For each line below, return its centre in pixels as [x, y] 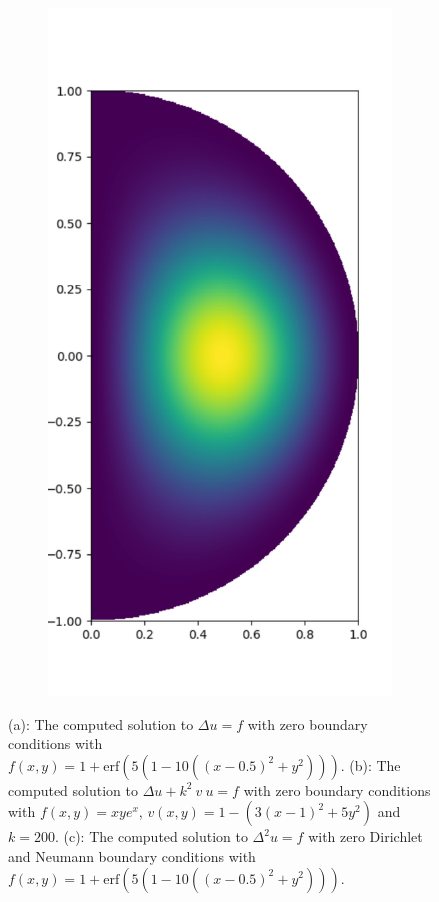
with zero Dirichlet [365, 836]
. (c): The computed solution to [151, 836]
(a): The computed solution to [101, 723]
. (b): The [370, 764]
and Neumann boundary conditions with [132, 855]
